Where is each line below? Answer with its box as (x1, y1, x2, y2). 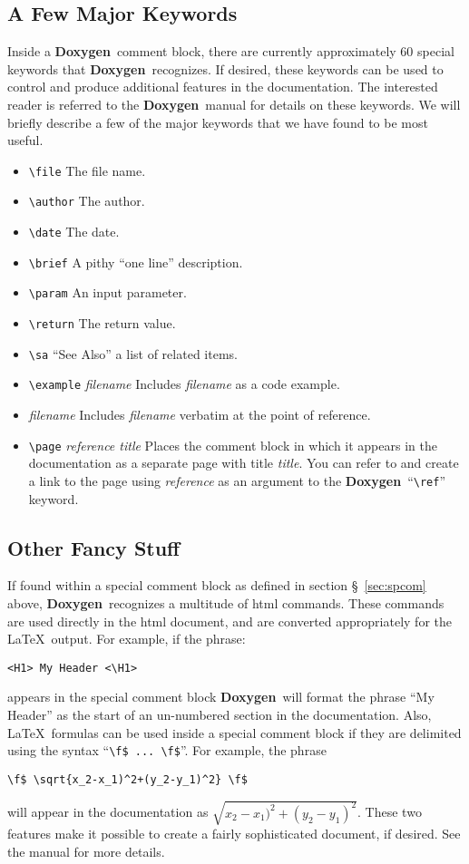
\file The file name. (28, 160, 146, 180)
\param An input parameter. (28, 283, 187, 302)
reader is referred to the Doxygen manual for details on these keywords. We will (7, 94, 461, 113)
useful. (7, 131, 44, 150)
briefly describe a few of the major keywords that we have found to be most (7, 112, 428, 131)
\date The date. (28, 222, 120, 241)
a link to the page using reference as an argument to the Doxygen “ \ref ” (28, 471, 445, 490)
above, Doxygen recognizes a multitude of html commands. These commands (7, 593, 445, 612)
